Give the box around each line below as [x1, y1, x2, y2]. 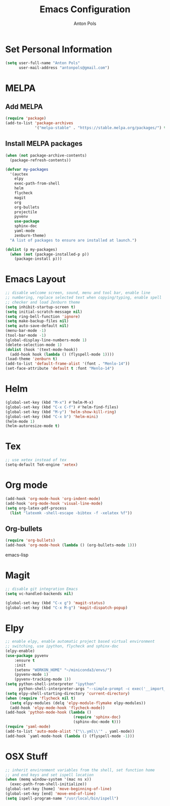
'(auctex [10, 171, 28, 176]
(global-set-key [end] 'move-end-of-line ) [5, 791, 96, 796]
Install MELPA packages [5, 139, 82, 148]
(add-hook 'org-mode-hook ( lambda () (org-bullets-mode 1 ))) [5, 543, 137, 548]
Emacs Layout [5, 274, 66, 285]
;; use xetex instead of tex [5, 458, 67, 463]
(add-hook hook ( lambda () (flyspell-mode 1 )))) [10, 352, 114, 357]
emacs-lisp [5, 552, 29, 558]
